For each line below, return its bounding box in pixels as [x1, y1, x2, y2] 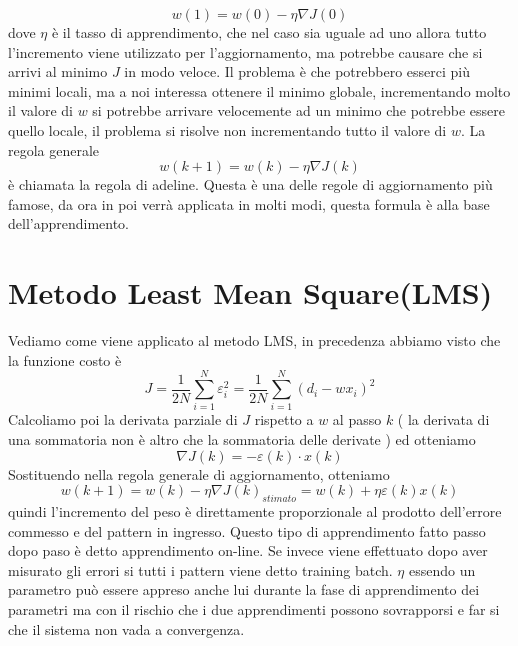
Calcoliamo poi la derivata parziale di [8, 409, 238, 430]
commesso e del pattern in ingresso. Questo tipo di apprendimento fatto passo [8, 520, 486, 541]
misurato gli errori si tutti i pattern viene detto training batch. [8, 559, 393, 580]
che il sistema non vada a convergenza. [8, 618, 245, 639]
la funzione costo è [8, 349, 122, 370]
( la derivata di [397, 409, 490, 430]
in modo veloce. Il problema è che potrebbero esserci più [124, 61, 470, 82]
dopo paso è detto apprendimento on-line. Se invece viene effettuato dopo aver [8, 540, 488, 561]
